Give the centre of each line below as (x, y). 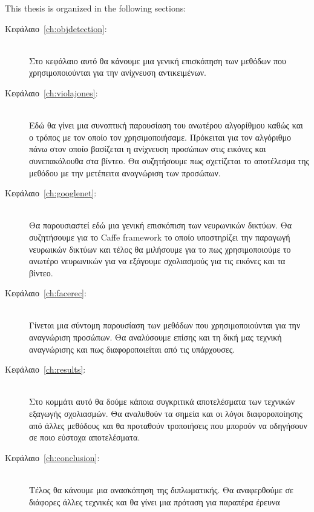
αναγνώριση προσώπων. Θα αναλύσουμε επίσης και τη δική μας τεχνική (155, 337)
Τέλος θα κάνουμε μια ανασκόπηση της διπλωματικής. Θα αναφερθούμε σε (161, 490)
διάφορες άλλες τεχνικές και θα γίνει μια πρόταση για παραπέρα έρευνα (155, 501)
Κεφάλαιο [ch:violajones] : (51, 92)
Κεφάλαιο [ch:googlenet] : (51, 193)
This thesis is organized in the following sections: (96, 8)
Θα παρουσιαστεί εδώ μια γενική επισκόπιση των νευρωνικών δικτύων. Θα (161, 225)
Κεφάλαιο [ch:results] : (45, 369)
